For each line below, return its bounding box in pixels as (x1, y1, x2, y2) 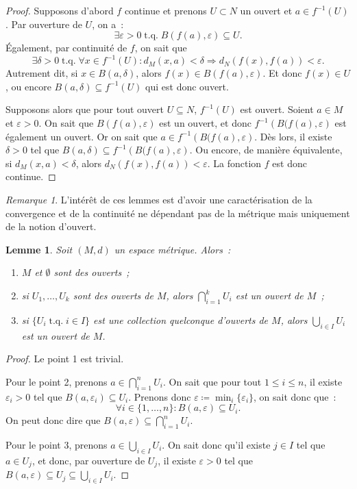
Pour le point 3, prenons (5, 437, 108, 451)
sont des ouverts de (73, 288, 153, 302)
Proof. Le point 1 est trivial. (5, 351, 124, 366)
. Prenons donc (128, 389, 191, 403)
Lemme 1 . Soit (5, 242, 73, 256)
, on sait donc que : (254, 389, 336, 403)
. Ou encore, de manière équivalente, (189, 142, 343, 157)
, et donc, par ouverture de (32, 453, 145, 467)
